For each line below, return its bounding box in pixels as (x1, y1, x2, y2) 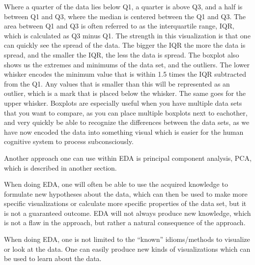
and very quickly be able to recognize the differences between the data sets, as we (4, 117, 250, 127)
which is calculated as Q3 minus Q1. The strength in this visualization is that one (4, 30, 251, 40)
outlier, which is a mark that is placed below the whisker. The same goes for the (4, 88, 246, 98)
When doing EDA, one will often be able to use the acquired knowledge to (4, 179, 228, 189)
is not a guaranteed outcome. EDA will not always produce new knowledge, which (4, 207, 251, 218)
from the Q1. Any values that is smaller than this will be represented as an (4, 78, 230, 88)
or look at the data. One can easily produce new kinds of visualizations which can (4, 243, 251, 254)
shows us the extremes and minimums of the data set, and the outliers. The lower (4, 59, 250, 69)
